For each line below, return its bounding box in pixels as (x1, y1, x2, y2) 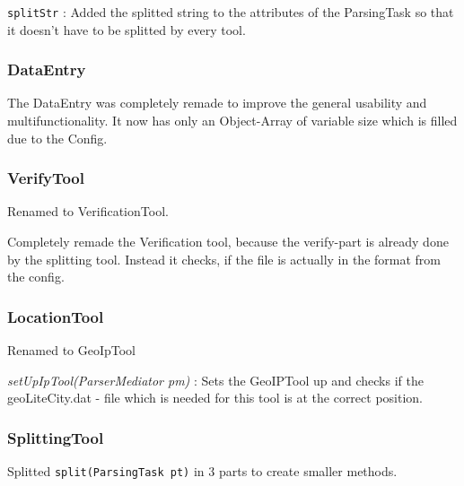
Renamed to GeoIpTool (7, 341, 136, 360)
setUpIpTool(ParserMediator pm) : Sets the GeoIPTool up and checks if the (7, 370, 424, 389)
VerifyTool (7, 167, 84, 189)
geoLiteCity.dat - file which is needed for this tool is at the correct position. (7, 388, 423, 407)
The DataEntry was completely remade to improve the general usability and (7, 93, 427, 112)
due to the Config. (7, 128, 108, 147)
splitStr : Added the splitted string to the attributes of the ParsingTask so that (7, 3, 454, 21)
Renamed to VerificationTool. (7, 202, 169, 221)
